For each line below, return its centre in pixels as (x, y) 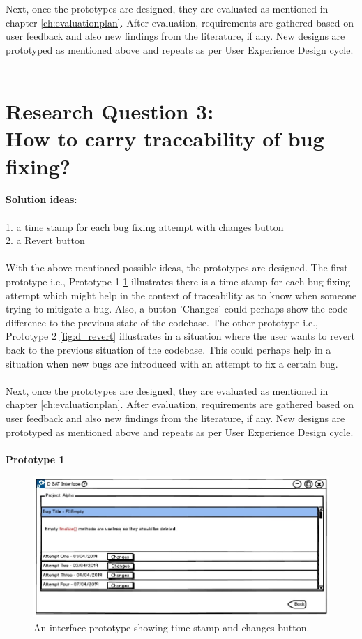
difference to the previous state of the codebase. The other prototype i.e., (162, 322)
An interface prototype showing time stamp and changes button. (172, 627)
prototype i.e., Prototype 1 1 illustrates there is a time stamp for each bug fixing (178, 281)
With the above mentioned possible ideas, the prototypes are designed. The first (177, 268)
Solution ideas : (42, 199)
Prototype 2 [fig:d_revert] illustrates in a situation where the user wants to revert (181, 336)
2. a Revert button (45, 240)
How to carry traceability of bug (165, 138)
